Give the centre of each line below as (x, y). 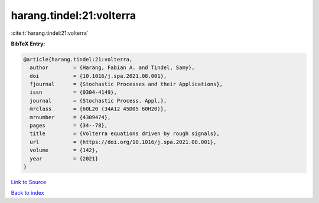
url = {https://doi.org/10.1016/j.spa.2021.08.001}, (123, 142)
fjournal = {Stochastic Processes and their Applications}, (126, 84)
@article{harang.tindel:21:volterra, (78, 59)
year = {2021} (64, 158)
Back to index (27, 193)
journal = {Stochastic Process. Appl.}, (98, 101)
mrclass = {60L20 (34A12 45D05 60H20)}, (98, 109)
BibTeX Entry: (28, 44)
